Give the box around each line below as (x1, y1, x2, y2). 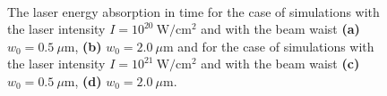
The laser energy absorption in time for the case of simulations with (7, 2, 380, 20)
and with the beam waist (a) (201, 20, 360, 38)
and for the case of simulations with (177, 36, 374, 55)
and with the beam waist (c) (201, 54, 360, 73)
